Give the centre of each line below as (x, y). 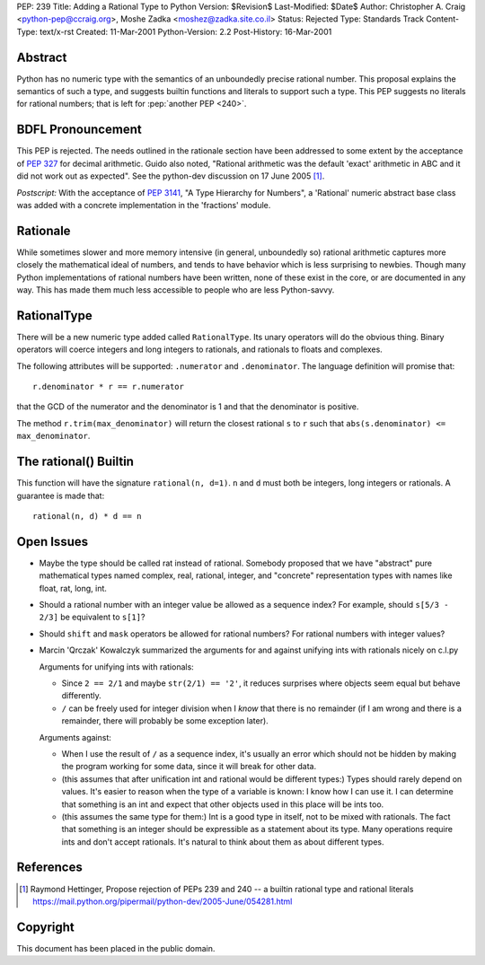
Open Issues (53, 542)
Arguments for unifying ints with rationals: (117, 667)
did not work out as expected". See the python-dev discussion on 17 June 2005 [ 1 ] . (171, 176)
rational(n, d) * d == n (87, 516)
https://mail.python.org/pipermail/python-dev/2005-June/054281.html (163, 901)
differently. (82, 696)
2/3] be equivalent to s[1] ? (92, 617)
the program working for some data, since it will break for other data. (189, 767)
